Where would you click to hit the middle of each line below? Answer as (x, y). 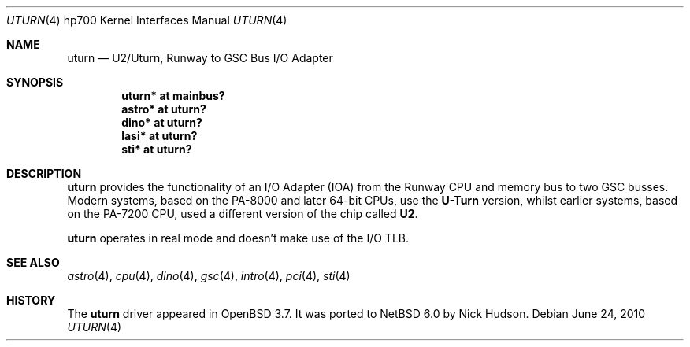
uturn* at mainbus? (173, 96)
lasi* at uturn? (160, 136)
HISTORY (31, 300)
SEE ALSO (33, 262)
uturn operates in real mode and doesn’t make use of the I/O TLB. (238, 238)
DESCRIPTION (44, 173)
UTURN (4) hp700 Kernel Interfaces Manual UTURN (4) (147, 20)
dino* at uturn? (162, 122)
